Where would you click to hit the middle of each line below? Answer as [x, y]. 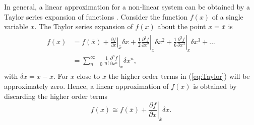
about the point [182, 26]
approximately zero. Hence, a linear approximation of [86, 86]
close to [88, 76]
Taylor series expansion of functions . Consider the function [96, 16]
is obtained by [215, 86]
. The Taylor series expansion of [84, 26]
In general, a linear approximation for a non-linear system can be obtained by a [127, 7]
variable [16, 26]
